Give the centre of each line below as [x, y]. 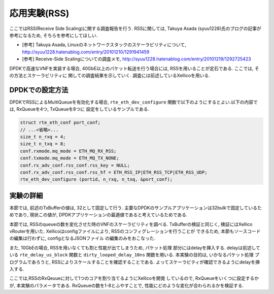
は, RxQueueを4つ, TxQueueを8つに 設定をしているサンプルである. [79, 109]
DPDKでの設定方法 [39, 90]
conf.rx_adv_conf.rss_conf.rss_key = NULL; [75, 165]
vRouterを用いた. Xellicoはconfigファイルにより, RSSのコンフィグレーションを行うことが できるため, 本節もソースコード [135, 231]
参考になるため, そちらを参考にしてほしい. [54, 35]
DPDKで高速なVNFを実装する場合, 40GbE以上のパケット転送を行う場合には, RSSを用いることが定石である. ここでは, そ [134, 68]
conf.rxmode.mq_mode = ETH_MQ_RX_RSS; [68, 151]
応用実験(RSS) [39, 13]
